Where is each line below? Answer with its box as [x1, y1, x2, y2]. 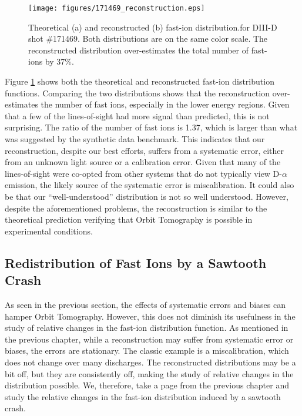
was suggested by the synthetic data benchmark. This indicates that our [5, 133, 265, 145]
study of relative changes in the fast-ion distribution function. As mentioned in [5, 321, 288, 334]
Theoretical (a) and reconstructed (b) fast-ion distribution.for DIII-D [28, 21, 277, 33]
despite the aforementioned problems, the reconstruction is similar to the [5, 202, 267, 214]
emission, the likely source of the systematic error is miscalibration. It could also [5, 179, 294, 191]
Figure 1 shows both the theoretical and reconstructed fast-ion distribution [5, 75, 274, 88]
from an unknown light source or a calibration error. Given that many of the [5, 156, 281, 168]
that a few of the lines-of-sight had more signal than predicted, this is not [5, 109, 270, 122]
